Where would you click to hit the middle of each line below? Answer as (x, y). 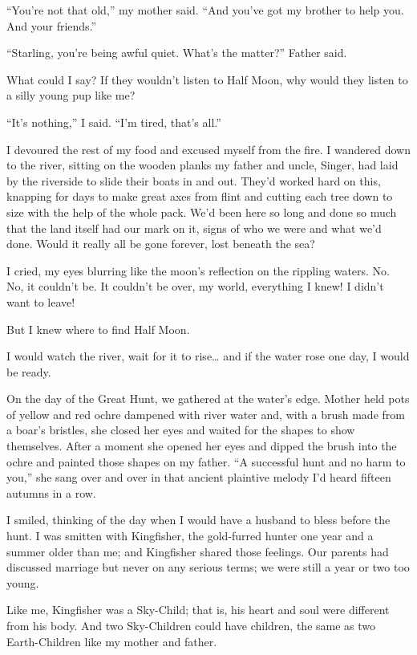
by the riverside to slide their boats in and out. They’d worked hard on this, (194, 180)
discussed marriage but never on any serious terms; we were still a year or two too (208, 567)
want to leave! (41, 301)
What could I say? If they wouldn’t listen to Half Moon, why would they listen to (207, 79)
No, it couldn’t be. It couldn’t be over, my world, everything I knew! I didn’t (195, 286)
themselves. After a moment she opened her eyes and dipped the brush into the (202, 446)
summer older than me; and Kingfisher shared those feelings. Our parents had (198, 551)
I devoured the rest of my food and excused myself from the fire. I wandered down (209, 149)
